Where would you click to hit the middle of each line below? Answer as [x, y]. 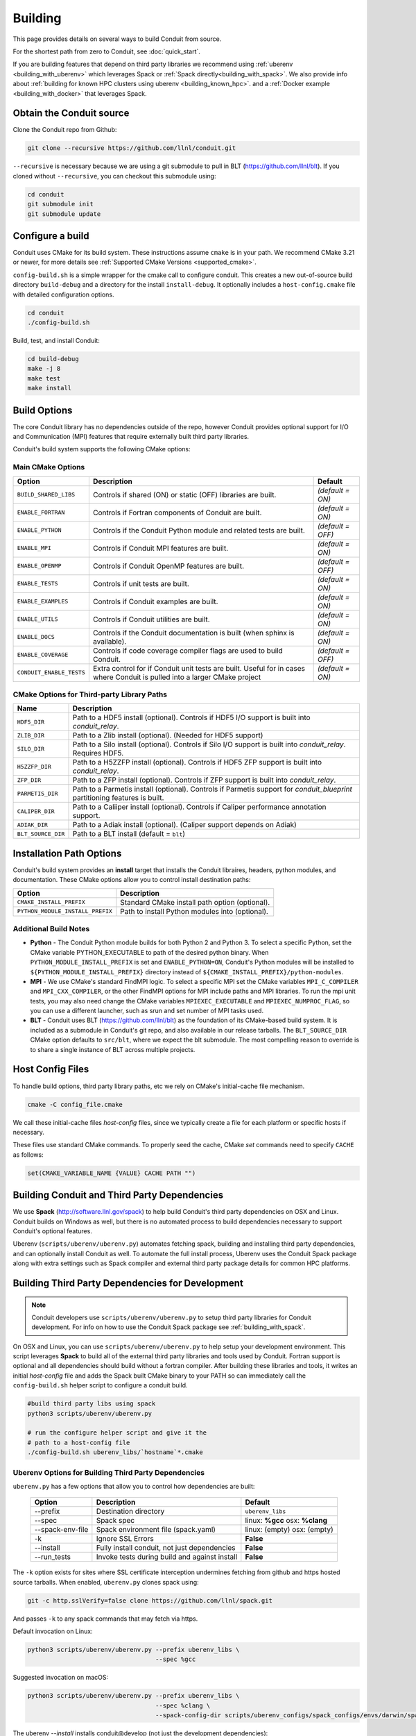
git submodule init [60, 204]
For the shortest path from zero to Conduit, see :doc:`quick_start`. [107, 51]
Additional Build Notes [51, 928]
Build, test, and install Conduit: [56, 340]
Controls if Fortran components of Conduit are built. [177, 512]
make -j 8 [44, 369]
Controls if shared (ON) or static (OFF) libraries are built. [184, 494]
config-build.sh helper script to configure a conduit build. [100, 1385]
